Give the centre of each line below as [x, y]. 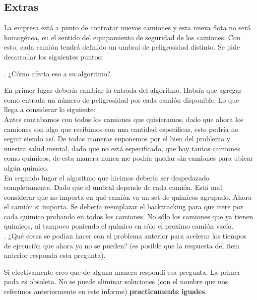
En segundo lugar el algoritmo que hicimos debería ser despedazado [107, 177]
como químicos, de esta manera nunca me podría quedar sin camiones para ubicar [128, 158]
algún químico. [26, 167]
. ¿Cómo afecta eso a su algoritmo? [57, 73]
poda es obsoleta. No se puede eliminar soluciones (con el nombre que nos [116, 281]
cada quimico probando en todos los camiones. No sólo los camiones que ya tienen [129, 216]
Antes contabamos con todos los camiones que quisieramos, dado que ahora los [124, 119]
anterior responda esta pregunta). [55, 255]
